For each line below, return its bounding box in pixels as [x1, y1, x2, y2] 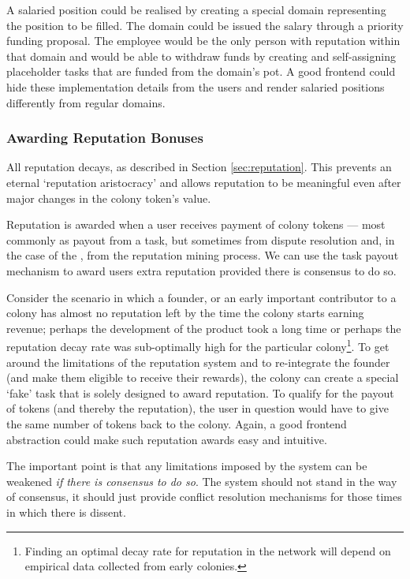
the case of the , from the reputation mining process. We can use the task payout [6, 247, 399, 263]
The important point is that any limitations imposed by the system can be [6, 458, 367, 474]
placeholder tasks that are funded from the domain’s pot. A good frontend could [6, 63, 396, 80]
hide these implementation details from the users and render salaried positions [6, 78, 385, 95]
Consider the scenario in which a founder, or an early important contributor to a [6, 289, 397, 305]
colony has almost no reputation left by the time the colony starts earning [6, 304, 364, 321]
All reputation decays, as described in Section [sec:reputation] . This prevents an [6, 159, 392, 175]
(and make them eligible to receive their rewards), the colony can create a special [6, 369, 399, 386]
